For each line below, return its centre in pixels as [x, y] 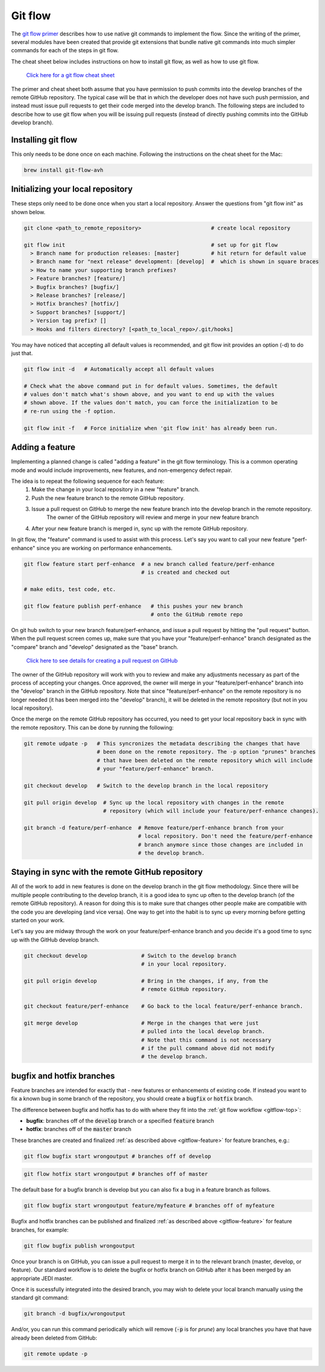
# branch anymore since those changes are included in [221, 845]
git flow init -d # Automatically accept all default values [119, 369]
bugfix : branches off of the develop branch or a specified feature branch [120, 1121]
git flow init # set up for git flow [151, 245]
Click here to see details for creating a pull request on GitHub [102, 661]
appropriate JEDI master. [42, 1278]
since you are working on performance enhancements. [104, 548]
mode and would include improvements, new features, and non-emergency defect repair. [122, 470]
